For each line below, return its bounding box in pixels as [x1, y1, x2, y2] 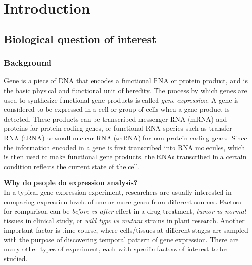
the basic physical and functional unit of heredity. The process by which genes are [4, 85, 247, 95]
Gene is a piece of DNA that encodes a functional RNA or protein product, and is [4, 76, 248, 86]
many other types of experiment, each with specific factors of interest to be [4, 244, 227, 254]
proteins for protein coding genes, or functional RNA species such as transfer [4, 123, 232, 133]
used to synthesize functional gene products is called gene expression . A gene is [4, 94, 239, 105]
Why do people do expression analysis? [4, 177, 138, 187]
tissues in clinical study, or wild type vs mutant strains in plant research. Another [4, 215, 245, 225]
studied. [4, 253, 28, 264]
